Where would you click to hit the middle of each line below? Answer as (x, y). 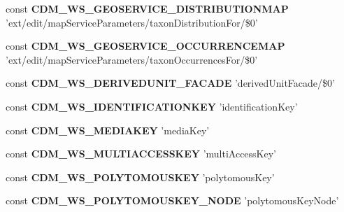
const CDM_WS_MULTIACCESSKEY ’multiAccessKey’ (141, 154)
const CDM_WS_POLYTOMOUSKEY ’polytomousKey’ (140, 177)
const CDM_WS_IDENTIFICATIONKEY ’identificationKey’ (152, 106)
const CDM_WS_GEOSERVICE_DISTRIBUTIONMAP (147, 8)
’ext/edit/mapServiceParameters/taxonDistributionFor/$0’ (132, 22)
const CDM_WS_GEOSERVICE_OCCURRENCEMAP (145, 46)
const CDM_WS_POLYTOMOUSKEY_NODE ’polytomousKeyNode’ (172, 200)
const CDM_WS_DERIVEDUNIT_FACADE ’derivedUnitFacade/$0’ (170, 83)
